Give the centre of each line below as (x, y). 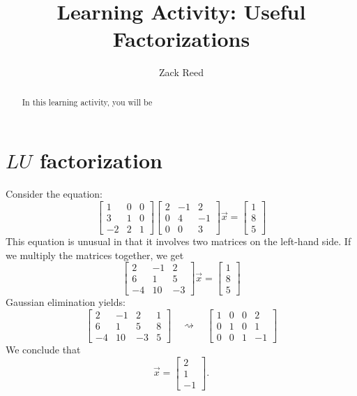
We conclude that (43, 349)
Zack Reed (181, 72)
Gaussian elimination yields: (66, 302)
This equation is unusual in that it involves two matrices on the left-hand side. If (178, 241)
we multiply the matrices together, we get (95, 255)
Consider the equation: (54, 194)
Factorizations (181, 39)
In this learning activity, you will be (87, 102)
